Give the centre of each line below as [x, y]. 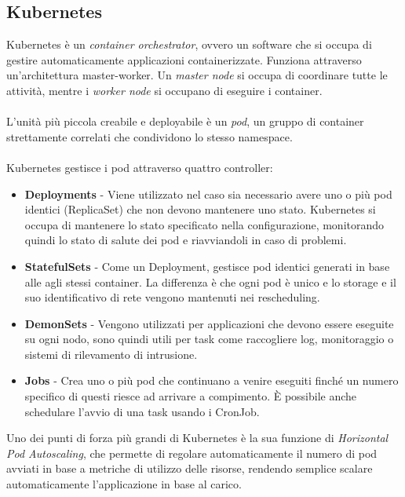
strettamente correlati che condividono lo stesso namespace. [150, 136]
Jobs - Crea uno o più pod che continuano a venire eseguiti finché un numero [212, 380]
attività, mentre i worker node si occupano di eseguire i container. [164, 90]
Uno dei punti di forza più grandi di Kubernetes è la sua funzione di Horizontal [197, 438]
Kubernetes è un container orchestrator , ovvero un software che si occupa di [189, 44]
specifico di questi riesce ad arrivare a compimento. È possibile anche [191, 396]
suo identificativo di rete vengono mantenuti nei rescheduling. [172, 297]
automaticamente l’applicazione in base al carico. [124, 484]
